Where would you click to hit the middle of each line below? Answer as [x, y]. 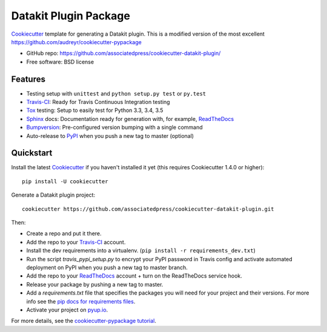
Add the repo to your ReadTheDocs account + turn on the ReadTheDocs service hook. [134, 276]
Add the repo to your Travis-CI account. [76, 242]
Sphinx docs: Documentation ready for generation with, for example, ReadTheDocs [130, 119]
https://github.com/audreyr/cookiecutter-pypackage [76, 42]
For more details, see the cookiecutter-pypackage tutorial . [84, 321]
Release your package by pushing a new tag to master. [95, 284]
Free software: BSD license [60, 62]
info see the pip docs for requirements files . [81, 301]
